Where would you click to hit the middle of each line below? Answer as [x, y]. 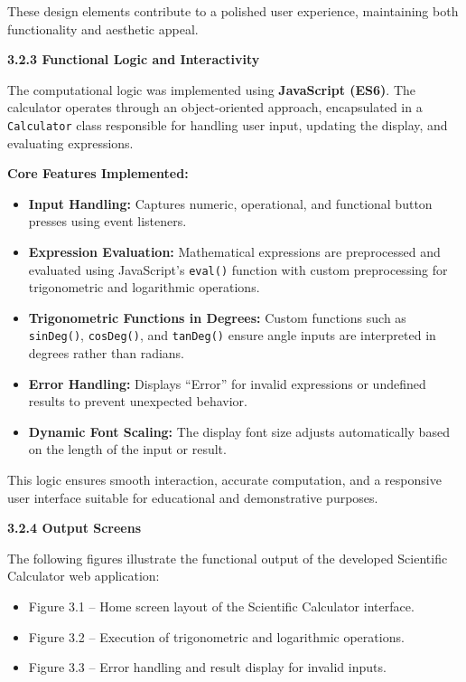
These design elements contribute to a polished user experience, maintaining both [233, 11]
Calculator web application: [84, 576]
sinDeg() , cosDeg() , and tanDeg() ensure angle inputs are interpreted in [232, 335]
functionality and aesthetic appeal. [103, 28]
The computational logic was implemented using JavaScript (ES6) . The [212, 89]
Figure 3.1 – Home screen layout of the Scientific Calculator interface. [221, 606]
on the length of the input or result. [127, 449]
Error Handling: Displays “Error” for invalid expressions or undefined [227, 383]
